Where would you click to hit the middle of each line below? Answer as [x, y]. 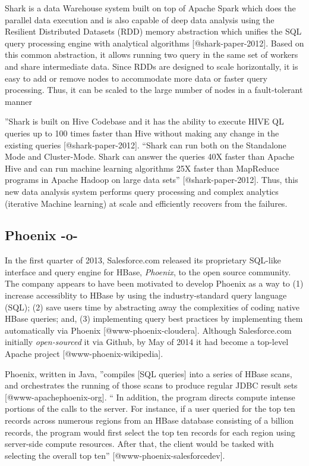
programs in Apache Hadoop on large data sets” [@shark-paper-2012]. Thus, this [152, 180]
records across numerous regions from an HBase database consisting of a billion [149, 420]
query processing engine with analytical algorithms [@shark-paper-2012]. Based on [154, 43]
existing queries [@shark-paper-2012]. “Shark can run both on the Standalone [146, 145]
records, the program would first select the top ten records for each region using [150, 432]
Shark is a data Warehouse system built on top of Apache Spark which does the [150, 8]
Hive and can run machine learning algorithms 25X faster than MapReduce [142, 168]
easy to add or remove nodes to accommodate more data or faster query [136, 78]
